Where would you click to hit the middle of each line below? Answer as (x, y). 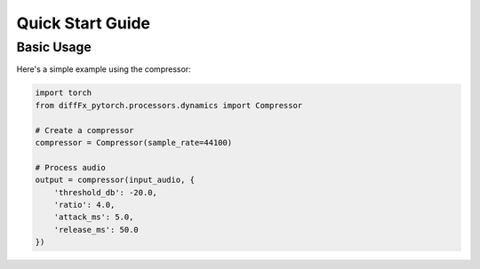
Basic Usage (54, 47)
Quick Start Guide (84, 23)
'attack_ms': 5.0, (94, 217)
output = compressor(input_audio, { (115, 180)
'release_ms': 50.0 (96, 229)
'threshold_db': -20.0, (105, 192)
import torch (64, 93)
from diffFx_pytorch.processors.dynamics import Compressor (169, 105)
